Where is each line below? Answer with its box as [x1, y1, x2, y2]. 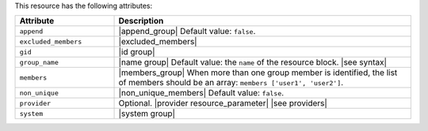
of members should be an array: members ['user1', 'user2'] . [118, 77, 344, 88]
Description [118, 16, 164, 27]
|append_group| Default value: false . [118, 26, 256, 37]
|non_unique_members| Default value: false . [118, 88, 285, 99]
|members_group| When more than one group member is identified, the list [118, 67, 398, 78]
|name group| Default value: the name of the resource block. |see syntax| [118, 57, 388, 68]
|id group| [118, 47, 155, 58]
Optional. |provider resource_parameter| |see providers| [118, 98, 328, 109]
